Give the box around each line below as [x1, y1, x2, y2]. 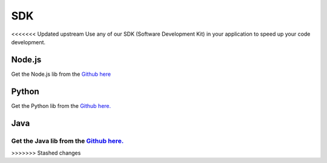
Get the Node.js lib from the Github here [11, 70, 111, 78]
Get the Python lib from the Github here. [11, 102, 111, 109]
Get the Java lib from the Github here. [11, 136, 124, 145]
